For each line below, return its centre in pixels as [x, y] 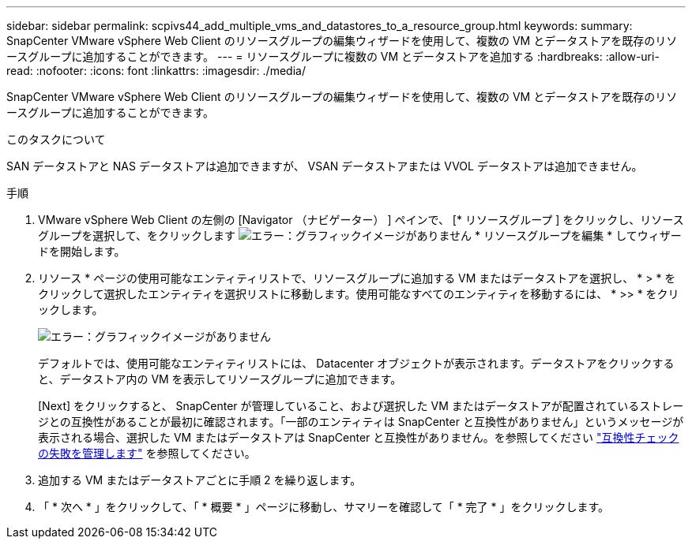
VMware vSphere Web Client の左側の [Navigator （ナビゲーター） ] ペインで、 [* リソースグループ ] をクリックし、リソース [361, 220]
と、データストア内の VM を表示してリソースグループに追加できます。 [220, 379]
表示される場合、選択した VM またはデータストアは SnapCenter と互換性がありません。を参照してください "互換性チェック [359, 437]
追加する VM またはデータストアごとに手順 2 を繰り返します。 [200, 480]
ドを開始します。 [82, 251]
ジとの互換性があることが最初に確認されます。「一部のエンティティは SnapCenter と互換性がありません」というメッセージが [361, 422]
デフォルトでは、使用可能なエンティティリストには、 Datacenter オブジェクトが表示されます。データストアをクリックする [356, 363]
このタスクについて [56, 139]
